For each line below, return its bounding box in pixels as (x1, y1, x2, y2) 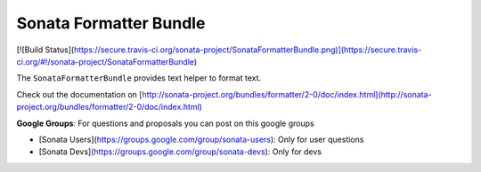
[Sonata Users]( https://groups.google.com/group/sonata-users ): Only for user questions (38, 134, 364, 145)
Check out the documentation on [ (16, 89, 143, 99)
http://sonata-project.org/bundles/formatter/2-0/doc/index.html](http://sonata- (142, 89, 432, 99)
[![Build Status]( (16, 44, 75, 55)
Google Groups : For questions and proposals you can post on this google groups (16, 118, 315, 129)
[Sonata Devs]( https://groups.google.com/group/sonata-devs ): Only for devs (38, 146, 322, 157)
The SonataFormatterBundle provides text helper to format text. (16, 73, 262, 83)
